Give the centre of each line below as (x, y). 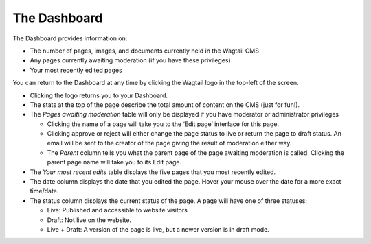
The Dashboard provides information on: (70, 38)
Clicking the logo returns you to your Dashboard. (99, 95)
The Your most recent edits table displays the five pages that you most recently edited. (153, 172)
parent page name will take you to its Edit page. (114, 162)
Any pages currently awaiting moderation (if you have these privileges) (131, 60)
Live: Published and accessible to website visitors (117, 210)
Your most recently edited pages (76, 70)
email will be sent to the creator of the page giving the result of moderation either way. (169, 143)
